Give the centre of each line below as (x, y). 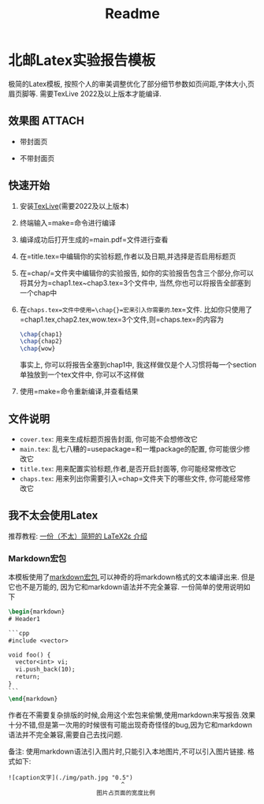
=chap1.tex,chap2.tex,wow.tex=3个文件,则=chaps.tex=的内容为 (122, 319)
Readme (132, 14)
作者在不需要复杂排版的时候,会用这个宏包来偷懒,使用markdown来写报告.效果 (132, 715)
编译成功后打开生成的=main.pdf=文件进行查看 (94, 239)
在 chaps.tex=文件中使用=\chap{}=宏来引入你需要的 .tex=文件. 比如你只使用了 (136, 309)
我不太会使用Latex (53, 516)
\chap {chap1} (41, 334)
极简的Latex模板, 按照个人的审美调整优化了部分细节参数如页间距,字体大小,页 (131, 84)
